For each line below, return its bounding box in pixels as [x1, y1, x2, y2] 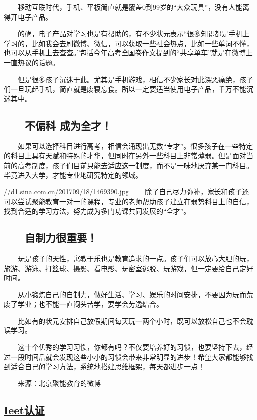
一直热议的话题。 [4, 57, 59, 67]
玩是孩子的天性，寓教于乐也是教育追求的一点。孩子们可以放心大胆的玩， [17, 253, 253, 263]
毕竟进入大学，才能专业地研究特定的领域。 [4, 170, 142, 180]
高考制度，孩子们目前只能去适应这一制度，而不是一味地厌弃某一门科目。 [17, 160, 253, 170]
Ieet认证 [4, 402, 45, 417]
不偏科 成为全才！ [24, 117, 112, 133]
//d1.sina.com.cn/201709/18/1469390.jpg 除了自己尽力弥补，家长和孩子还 [4, 186, 249, 196]
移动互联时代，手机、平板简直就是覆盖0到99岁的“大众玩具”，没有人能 [17, 2, 243, 12]
